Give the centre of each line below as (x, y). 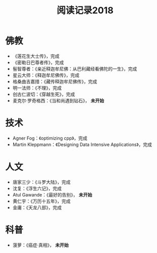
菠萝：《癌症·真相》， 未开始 (41, 245)
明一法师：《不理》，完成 (37, 88)
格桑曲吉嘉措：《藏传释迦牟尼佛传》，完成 (55, 81)
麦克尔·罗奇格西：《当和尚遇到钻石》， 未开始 (58, 100)
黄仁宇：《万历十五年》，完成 (42, 201)
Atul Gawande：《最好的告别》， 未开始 (52, 194)
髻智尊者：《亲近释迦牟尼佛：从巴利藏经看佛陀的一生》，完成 (75, 69)
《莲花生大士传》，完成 (36, 56)
